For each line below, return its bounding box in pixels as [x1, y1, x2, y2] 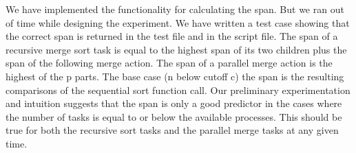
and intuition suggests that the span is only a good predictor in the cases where [6, 96, 342, 110]
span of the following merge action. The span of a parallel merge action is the [6, 56, 333, 70]
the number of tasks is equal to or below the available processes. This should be [6, 109, 342, 123]
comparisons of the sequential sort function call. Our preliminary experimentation [6, 82, 350, 97]
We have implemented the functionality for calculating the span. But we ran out [6, 2, 344, 16]
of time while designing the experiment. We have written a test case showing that [6, 15, 350, 30]
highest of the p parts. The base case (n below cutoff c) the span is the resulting [6, 69, 344, 83]
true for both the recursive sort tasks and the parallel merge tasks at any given [6, 123, 339, 137]
